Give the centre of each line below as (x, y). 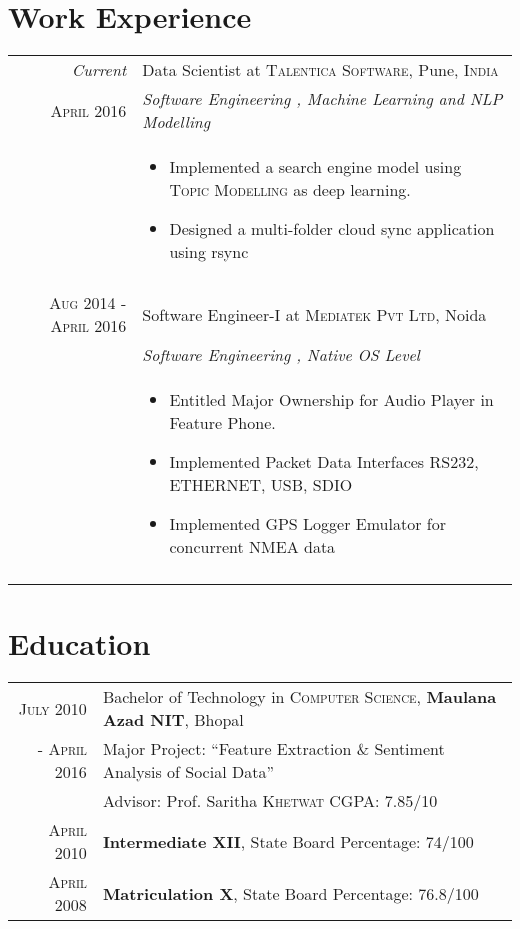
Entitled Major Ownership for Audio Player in (331, 400)
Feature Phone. (222, 423)
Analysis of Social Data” (188, 772)
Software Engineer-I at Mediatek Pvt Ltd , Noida (314, 314)
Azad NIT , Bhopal (173, 720)
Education (79, 643)
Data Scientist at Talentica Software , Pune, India (320, 70)
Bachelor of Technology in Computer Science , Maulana (299, 697)
